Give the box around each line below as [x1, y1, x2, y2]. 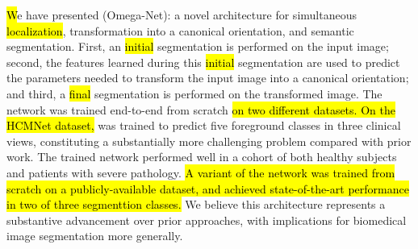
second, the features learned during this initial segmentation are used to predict [6, 53, 400, 70]
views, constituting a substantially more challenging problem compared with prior [6, 132, 412, 149]
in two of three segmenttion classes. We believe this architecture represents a [6, 196, 386, 213]
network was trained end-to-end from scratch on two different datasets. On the [6, 101, 395, 118]
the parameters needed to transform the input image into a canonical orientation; [6, 69, 409, 86]
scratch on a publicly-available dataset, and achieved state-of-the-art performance [6, 180, 409, 197]
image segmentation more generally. [6, 227, 183, 244]
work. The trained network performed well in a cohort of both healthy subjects [6, 148, 397, 165]
